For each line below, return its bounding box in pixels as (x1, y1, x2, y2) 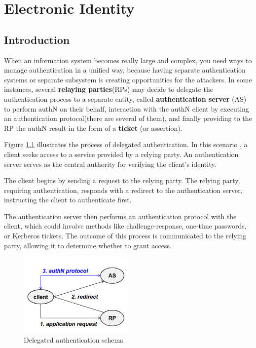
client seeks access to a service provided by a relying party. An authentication (4, 149, 239, 159)
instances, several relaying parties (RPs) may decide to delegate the (4, 84, 213, 94)
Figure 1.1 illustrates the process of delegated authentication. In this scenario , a (4, 139, 248, 150)
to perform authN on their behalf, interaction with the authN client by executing (4, 103, 249, 114)
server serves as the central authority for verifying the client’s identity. (4, 158, 217, 169)
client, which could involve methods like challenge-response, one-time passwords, (4, 221, 247, 231)
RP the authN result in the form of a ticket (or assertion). (4, 122, 183, 133)
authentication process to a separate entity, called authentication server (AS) (4, 93, 247, 104)
